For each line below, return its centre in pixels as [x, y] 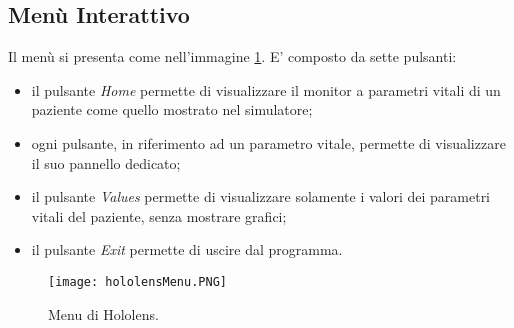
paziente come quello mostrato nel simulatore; [172, 109]
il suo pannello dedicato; [106, 162]
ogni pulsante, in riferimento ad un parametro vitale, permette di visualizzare [268, 142]
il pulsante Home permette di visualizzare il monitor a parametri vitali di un [266, 89]
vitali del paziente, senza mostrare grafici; [159, 215]
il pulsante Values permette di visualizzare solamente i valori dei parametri [261, 196]
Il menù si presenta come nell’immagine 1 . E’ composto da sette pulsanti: [232, 56]
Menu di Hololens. [103, 313]
